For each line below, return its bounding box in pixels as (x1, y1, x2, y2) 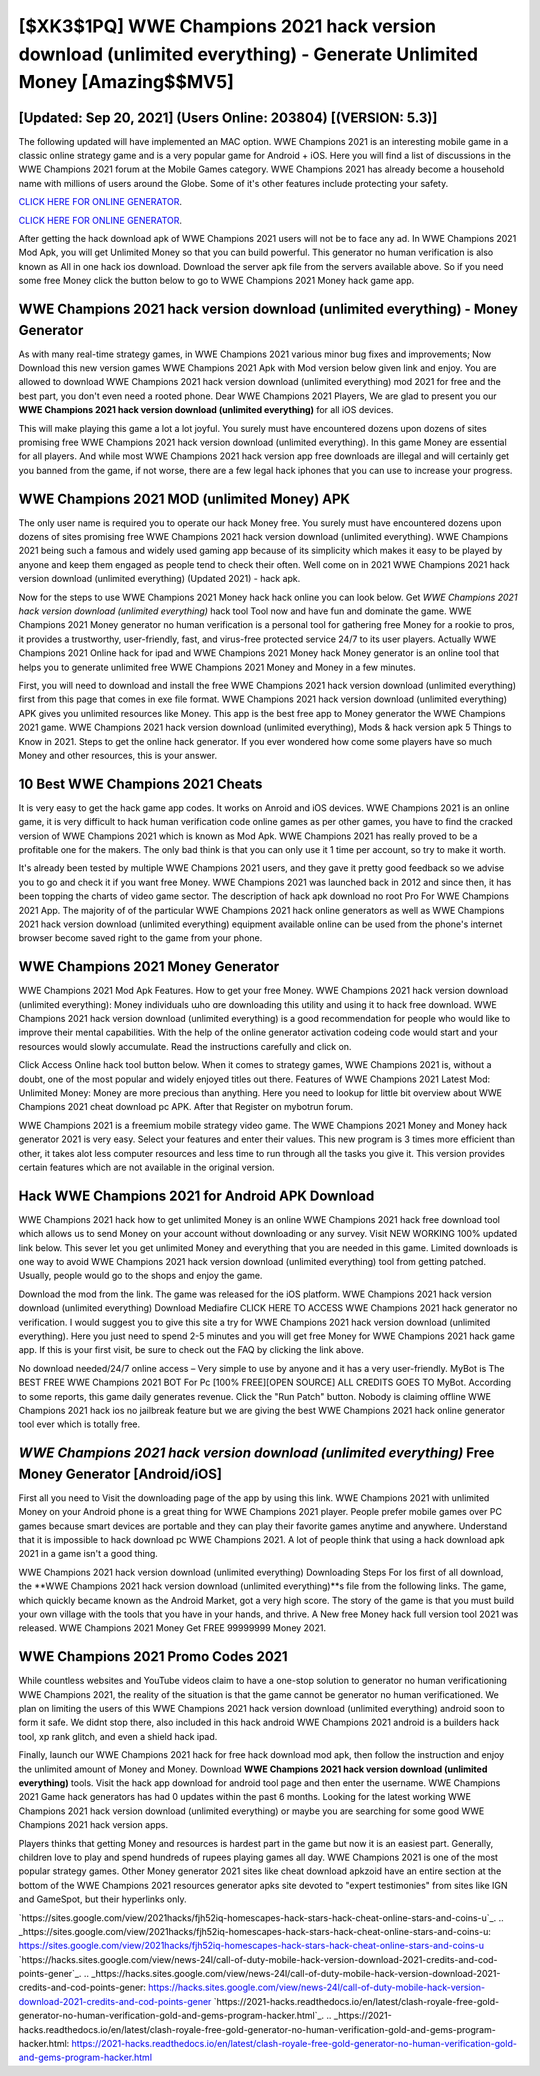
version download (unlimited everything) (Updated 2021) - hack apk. (18, 573, 301, 585)
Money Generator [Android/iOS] (18, 1465, 222, 1482)
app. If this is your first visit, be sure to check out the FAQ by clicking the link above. (18, 1344, 364, 1356)
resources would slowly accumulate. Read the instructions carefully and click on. (18, 1040, 352, 1052)
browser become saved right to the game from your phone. (18, 932, 263, 944)
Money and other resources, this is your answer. (18, 749, 218, 761)
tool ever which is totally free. (18, 1418, 141, 1430)
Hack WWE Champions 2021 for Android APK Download (18, 1187, 375, 1204)
